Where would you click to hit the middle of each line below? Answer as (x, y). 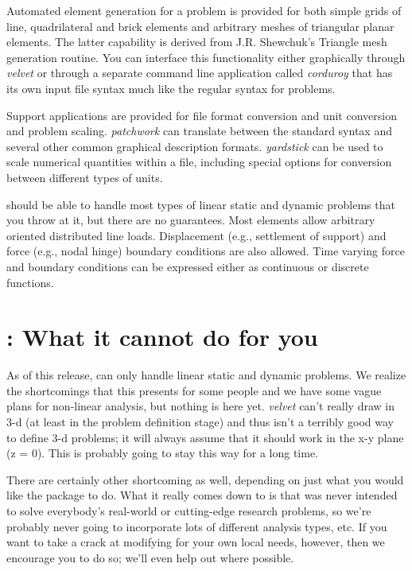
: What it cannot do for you (162, 337)
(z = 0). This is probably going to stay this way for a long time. (162, 453)
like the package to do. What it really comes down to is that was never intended (202, 495)
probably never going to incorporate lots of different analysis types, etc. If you (197, 526)
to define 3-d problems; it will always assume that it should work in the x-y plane (205, 437)
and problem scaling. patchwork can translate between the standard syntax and (199, 131)
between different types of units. (85, 177)
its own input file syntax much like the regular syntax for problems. (171, 88)
